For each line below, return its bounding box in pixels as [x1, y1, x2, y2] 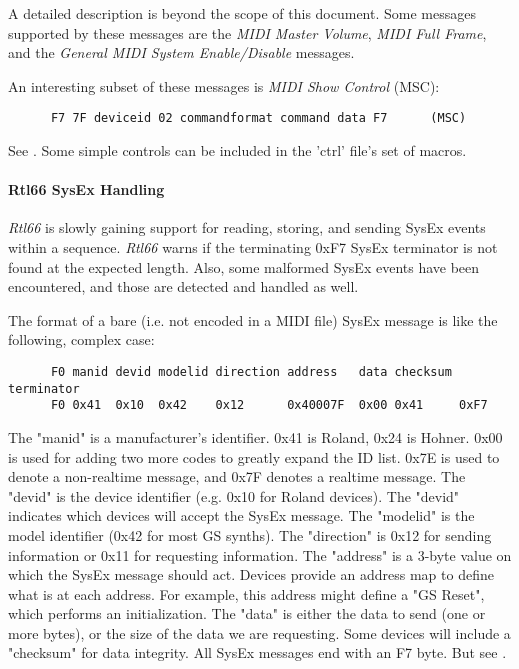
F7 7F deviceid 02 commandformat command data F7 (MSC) [50, 111, 467, 126]
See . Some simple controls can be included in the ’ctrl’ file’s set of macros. [8, 140, 467, 161]
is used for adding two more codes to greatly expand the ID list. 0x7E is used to [8, 446, 500, 467]
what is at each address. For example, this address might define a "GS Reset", [8, 583, 485, 604]
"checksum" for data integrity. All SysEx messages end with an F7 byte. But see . [8, 642, 507, 663]
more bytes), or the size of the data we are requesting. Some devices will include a [8, 622, 511, 643]
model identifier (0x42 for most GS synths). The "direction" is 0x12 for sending [8, 524, 492, 545]
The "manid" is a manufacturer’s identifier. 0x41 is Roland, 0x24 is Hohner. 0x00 [8, 426, 503, 447]
